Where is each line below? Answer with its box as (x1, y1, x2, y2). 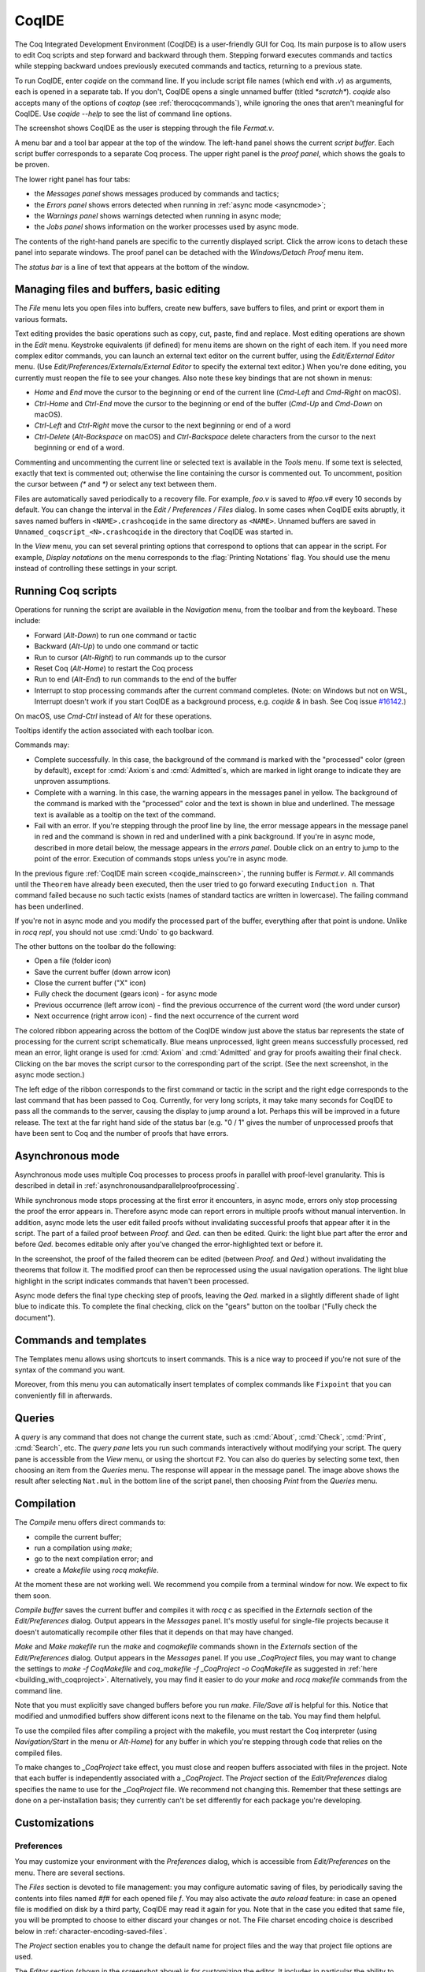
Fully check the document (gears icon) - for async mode (34, 989, 218, 999)
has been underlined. (14, 902, 84, 911)
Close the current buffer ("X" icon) (34, 978, 146, 988)
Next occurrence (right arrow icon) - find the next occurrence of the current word (34, 1011, 299, 1021)
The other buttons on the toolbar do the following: (14, 941, 176, 951)
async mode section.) (14, 1070, 85, 1080)
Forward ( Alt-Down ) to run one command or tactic (34, 630, 197, 640)
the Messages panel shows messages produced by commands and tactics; (34, 189, 279, 199)
